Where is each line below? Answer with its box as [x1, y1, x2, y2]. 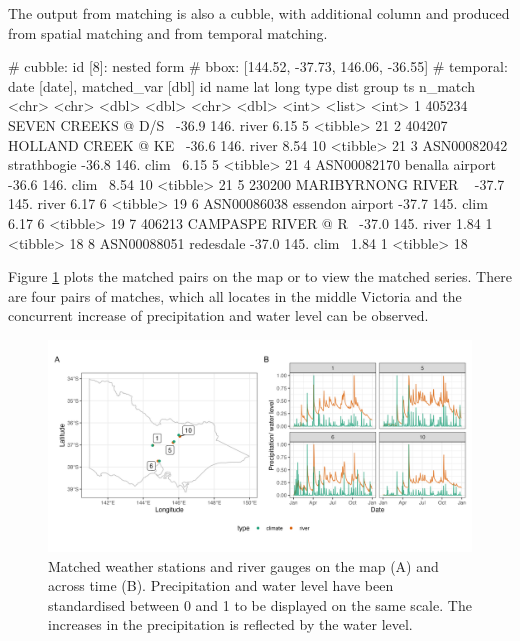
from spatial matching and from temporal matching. [8, 22, 328, 43]
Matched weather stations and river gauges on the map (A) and [48, 555, 439, 576]
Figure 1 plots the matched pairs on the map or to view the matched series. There [8, 266, 512, 287]
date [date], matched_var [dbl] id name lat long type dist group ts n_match [8, 75, 475, 96]
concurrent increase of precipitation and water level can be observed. [8, 305, 429, 326]
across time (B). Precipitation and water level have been [48, 575, 394, 596]
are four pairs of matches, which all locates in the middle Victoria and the [8, 285, 462, 306]
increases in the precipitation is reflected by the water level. [48, 614, 413, 635]
